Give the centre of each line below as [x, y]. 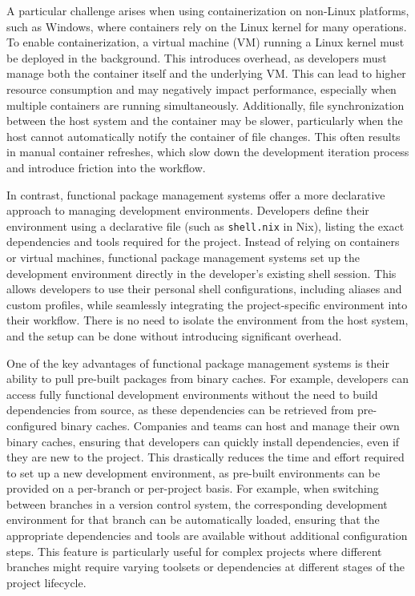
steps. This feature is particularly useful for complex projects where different [194, 551]
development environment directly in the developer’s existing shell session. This [201, 273]
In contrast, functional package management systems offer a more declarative [196, 194]
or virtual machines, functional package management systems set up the [183, 257]
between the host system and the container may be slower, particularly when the [205, 121]
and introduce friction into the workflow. [106, 167]
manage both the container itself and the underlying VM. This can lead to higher [206, 73]
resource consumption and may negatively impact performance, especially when [201, 89]
